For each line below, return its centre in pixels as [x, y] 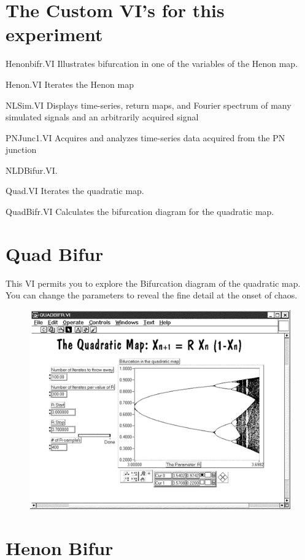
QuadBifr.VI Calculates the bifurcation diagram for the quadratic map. [140, 212]
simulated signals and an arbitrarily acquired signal [102, 117]
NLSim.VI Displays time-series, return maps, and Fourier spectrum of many [149, 105]
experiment [54, 34]
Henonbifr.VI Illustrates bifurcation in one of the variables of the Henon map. [152, 64]
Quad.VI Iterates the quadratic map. [75, 191]
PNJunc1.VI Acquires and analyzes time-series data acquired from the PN [145, 137]
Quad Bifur [55, 253]
